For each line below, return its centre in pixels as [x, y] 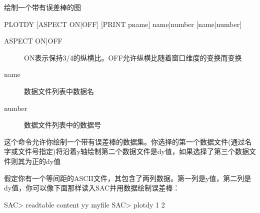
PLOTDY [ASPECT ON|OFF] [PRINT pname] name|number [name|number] [123, 24]
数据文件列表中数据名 [59, 91]
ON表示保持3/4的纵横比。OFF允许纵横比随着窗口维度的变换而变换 [133, 57]
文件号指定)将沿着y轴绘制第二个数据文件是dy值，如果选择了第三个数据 [133, 151]
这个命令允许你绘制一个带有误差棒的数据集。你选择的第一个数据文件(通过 [124, 141]
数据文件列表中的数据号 [62, 125]
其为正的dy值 [39, 161]
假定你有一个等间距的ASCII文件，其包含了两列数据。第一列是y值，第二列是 [128, 178]
